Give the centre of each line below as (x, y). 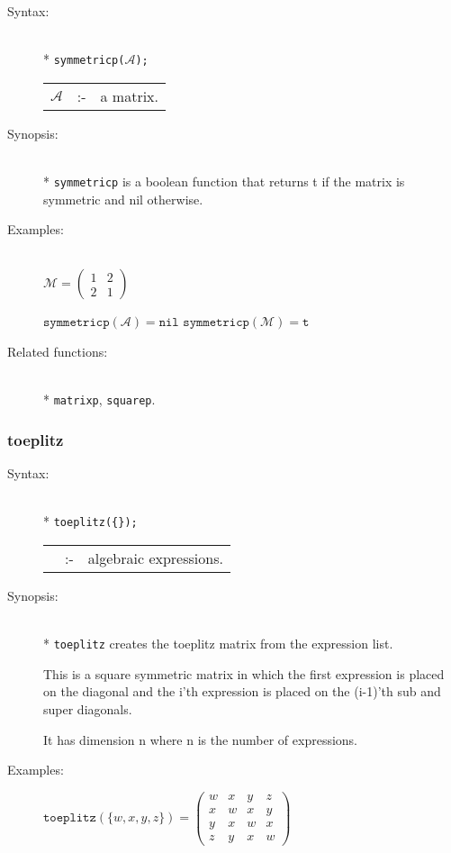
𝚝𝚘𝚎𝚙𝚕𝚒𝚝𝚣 (70, 818)
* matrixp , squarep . (99, 399)
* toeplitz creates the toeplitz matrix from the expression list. (218, 644)
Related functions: (58, 352)
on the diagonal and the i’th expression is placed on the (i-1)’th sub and (242, 691)
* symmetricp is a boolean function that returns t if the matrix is (224, 181)
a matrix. (129, 95)
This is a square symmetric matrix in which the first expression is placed (244, 673)
